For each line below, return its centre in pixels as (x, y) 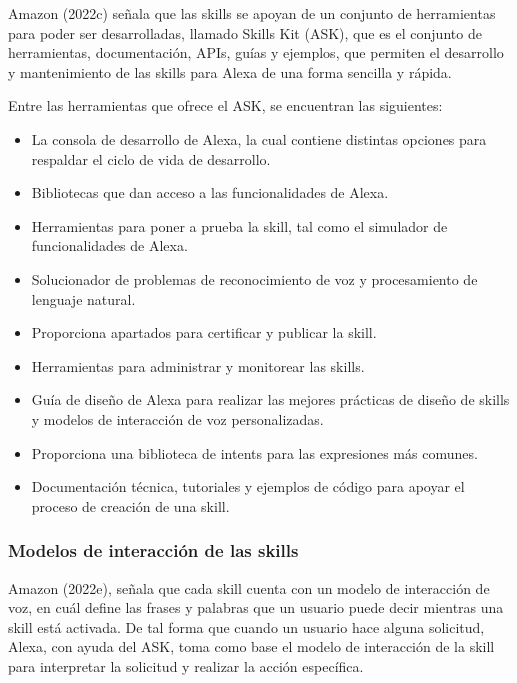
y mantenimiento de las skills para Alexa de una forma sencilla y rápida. (230, 71)
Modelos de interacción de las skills (153, 550)
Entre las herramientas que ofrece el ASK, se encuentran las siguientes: (225, 105)
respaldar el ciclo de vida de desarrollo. (151, 158)
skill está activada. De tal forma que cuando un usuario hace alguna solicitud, (246, 626)
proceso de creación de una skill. (130, 505)
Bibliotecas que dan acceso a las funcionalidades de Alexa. (210, 192)
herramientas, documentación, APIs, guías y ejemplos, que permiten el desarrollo (256, 52)
